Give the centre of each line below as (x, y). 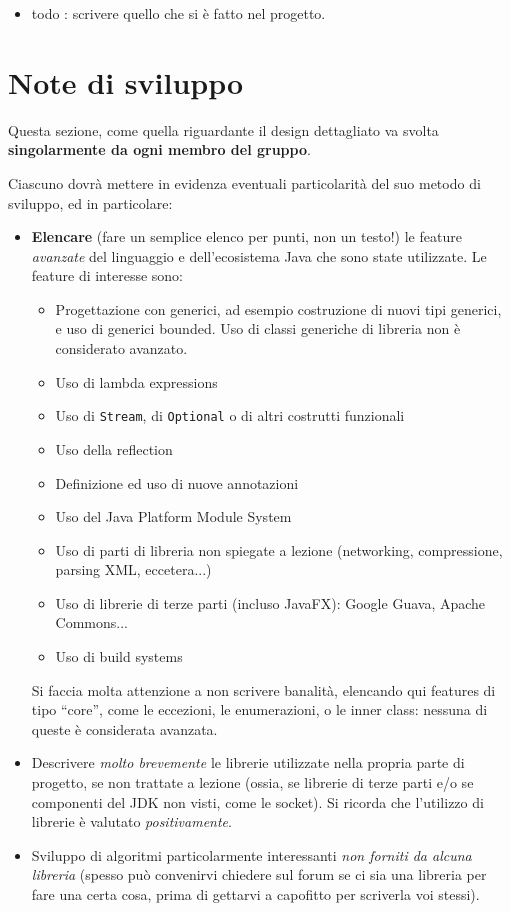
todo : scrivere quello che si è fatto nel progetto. (178, 13)
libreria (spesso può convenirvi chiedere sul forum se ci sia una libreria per (259, 874)
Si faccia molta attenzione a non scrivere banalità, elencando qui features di (263, 689)
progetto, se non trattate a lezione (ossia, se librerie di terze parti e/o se (252, 782)
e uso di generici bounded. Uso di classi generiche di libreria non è (258, 328)
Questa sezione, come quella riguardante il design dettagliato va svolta (223, 129)
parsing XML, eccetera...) (133, 569)
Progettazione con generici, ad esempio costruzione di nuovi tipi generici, (278, 308)
